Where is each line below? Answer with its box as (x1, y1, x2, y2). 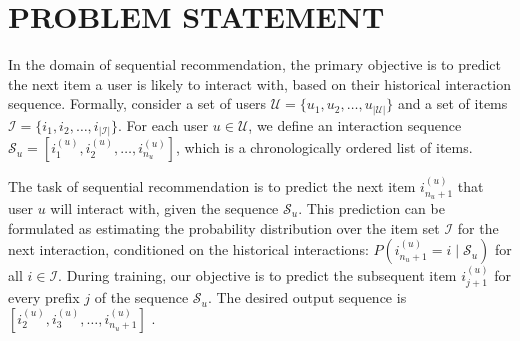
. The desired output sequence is (207, 287, 407, 308)
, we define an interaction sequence (248, 114, 462, 135)
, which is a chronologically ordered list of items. (175, 137, 473, 158)
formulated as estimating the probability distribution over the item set (8, 217, 440, 238)
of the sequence (94, 287, 189, 308)
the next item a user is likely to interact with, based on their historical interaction (8, 73, 511, 94)
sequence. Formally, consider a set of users (8, 93, 267, 114)
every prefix (8, 287, 80, 308)
